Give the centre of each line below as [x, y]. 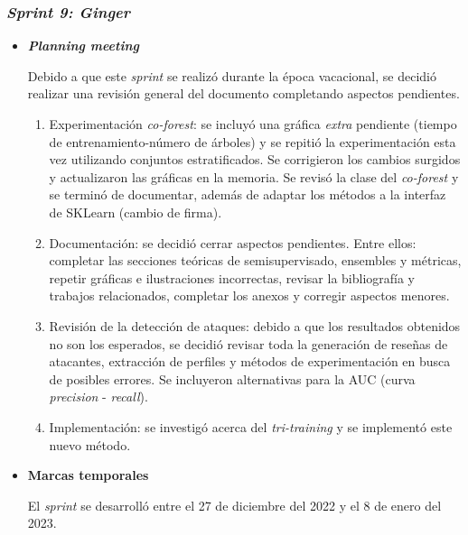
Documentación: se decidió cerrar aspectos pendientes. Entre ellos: [233, 242]
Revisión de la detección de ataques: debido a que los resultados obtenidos [255, 325]
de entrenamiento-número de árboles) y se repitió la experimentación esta [253, 141]
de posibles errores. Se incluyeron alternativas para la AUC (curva [232, 378]
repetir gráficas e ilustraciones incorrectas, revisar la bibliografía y [232, 277]
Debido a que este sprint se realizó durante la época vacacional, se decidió [232, 75]
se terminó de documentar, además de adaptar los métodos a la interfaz [248, 194]
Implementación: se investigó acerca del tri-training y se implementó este [251, 426]
